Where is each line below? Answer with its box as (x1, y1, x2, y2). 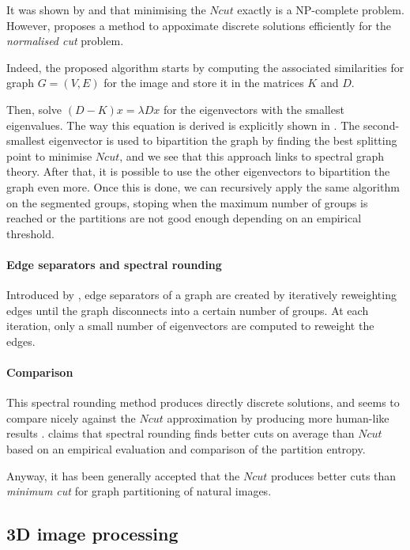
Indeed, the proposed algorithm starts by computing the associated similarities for (6, 59, 404, 75)
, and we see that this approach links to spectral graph (119, 147, 385, 164)
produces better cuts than (270, 467, 397, 484)
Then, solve (6, 101, 62, 117)
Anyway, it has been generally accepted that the (6, 467, 240, 484)
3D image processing (6, 522, 179, 546)
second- (363, 116, 400, 133)
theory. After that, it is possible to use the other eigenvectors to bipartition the (6, 163, 390, 180)
